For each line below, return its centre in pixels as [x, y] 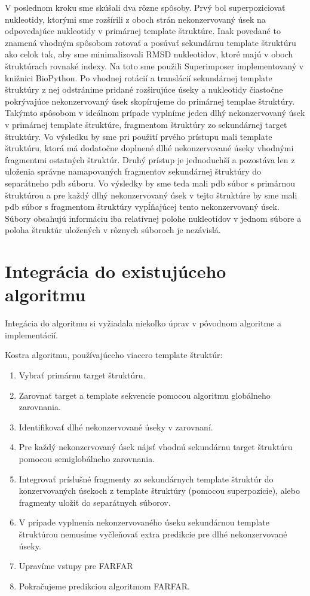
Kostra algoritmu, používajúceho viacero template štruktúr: [114, 355]
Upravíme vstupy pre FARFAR [76, 566]
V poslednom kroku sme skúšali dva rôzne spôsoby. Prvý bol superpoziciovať [145, 7]
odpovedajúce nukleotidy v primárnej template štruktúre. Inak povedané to [143, 31]
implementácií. [32, 334]
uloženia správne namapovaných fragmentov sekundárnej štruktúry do [133, 171]
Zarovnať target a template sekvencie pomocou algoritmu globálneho [145, 395]
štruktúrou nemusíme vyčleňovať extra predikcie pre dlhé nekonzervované [153, 534]
